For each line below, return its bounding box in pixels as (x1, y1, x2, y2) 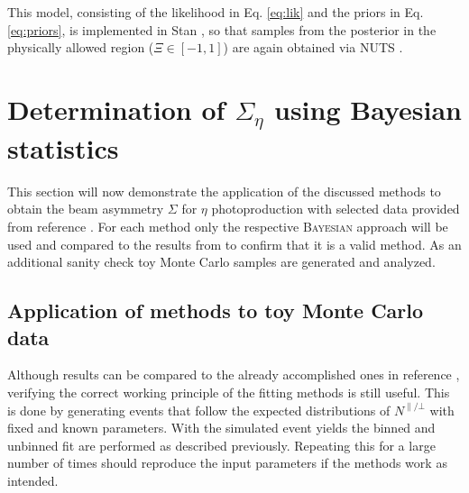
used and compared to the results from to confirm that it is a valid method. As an (7, 234, 462, 253)
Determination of (7, 90, 225, 127)
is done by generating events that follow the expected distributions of (7, 400, 391, 419)
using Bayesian (274, 90, 462, 127)
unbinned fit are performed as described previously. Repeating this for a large (7, 435, 436, 454)
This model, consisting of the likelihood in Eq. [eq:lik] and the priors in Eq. (7, 3, 424, 21)
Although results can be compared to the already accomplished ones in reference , (7, 365, 460, 384)
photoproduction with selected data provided (211, 199, 460, 218)
